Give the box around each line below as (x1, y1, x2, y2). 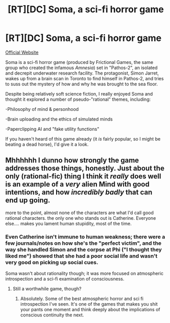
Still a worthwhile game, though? (12, 286, 82, 292)
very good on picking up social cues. (5, 259, 99, 266)
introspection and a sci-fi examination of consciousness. (5, 276, 125, 282)
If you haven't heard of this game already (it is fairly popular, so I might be (5, 135, 161, 142)
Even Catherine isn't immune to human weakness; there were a (5, 233, 165, 240)
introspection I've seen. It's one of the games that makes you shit (20, 301, 158, 307)
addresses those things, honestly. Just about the (5, 164, 165, 173)
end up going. (5, 196, 51, 205)
